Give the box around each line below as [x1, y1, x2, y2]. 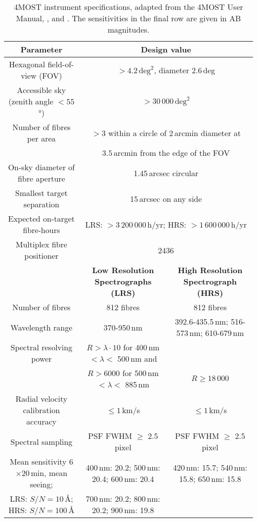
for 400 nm [123, 341, 160, 353]
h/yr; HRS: [147, 218, 186, 230]
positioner [24, 250, 59, 261]
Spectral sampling [10, 435, 73, 447]
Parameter [20, 44, 63, 55]
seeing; [30, 478, 53, 490]
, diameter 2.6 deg [154, 64, 215, 76]
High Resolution [177, 264, 243, 276]
